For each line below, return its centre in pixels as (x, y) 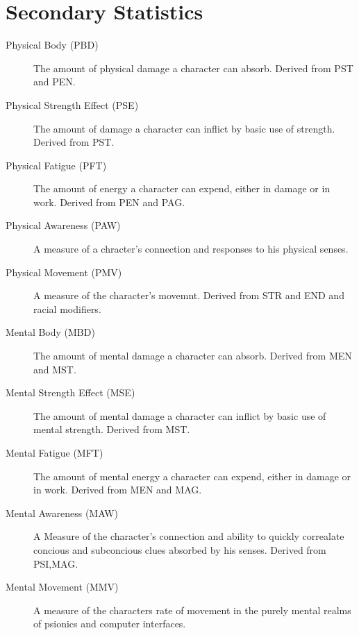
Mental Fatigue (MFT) (55, 452)
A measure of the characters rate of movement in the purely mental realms (192, 610)
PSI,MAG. (56, 563)
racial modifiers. (67, 308)
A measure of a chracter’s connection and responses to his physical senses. (191, 249)
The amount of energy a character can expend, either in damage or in (182, 188)
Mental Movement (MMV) (62, 587)
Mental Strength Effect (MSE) (70, 392)
